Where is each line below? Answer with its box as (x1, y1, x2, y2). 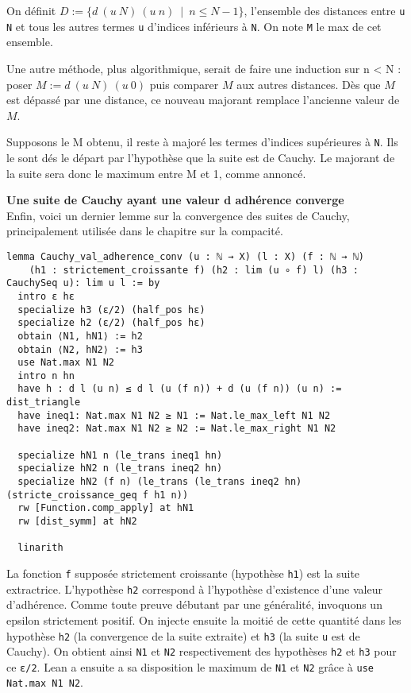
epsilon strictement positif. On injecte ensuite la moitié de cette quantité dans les (6, 611, 401, 628)
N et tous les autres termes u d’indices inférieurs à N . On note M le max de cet (6, 17, 382, 34)
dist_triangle (6, 397, 81, 408)
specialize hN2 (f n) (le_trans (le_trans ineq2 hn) (17, 476, 302, 488)
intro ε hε (17, 290, 75, 302)
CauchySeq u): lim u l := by (6, 277, 160, 289)
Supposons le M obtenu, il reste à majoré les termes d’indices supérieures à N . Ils (6, 134, 398, 150)
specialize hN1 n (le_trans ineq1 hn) (17, 449, 223, 461)
